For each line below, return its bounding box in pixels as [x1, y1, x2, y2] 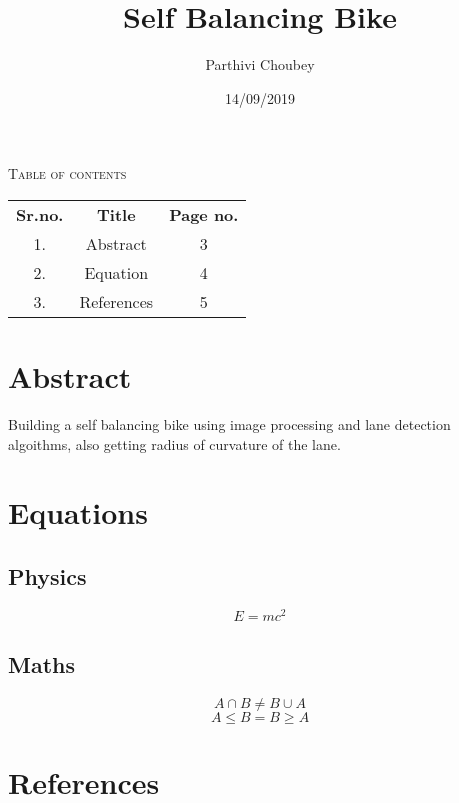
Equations [8, 492, 148, 533]
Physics [8, 560, 87, 591]
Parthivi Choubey [205, 54, 315, 75]
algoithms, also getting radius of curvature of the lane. [8, 433, 341, 454]
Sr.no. [16, 202, 64, 226]
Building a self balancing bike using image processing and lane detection [8, 414, 451, 435]
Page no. [169, 202, 239, 226]
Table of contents [8, 163, 127, 184]
